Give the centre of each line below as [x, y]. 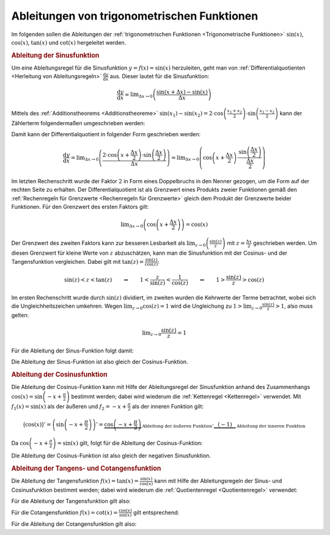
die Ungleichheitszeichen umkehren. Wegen [67, 306]
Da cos [20, 443]
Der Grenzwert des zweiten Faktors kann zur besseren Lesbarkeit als [98, 243]
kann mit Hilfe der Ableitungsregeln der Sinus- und [218, 481]
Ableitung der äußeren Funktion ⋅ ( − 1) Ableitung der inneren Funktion [224, 425]
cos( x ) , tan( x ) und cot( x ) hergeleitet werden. [69, 42]
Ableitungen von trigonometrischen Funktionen [135, 16]
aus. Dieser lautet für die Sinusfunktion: [159, 76]
